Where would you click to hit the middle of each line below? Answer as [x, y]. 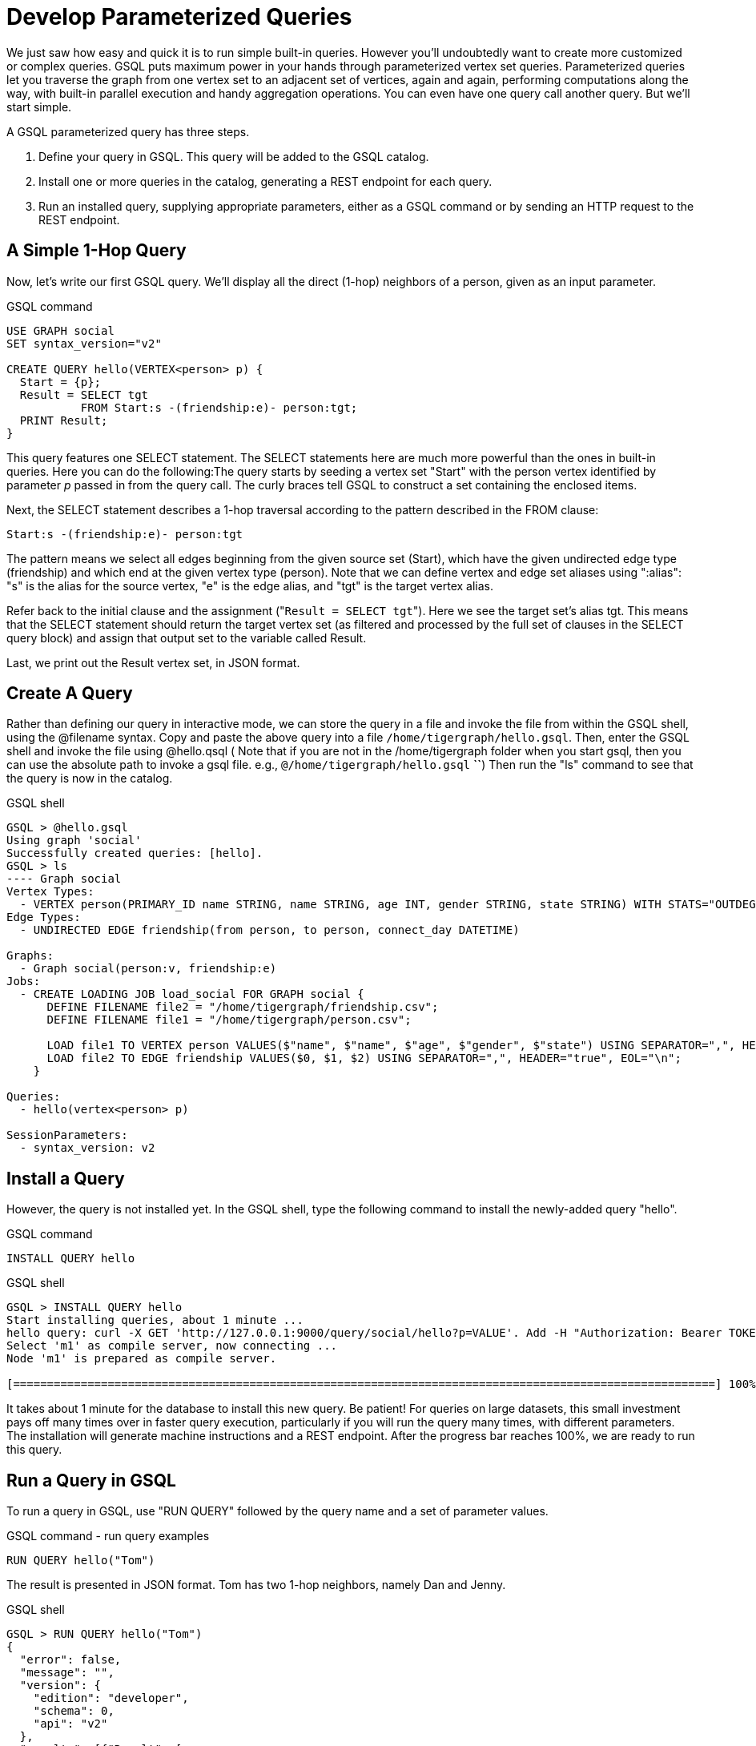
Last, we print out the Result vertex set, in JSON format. [153, 662]
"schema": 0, [74, 1711]
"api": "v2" [70, 1724]
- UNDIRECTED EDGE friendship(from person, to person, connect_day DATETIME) [269, 930]
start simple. [39, 107]
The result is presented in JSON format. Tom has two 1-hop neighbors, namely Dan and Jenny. [256, 1585]
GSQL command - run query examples [108, 1536]
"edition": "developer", [111, 1698]
